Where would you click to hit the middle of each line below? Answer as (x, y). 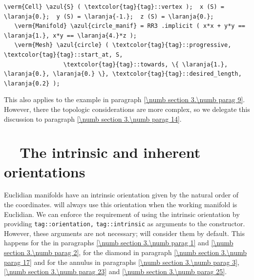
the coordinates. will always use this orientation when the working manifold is (121, 205)
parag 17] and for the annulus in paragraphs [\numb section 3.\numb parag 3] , (122, 262)
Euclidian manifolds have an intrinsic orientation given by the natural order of (121, 195)
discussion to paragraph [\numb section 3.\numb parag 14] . (93, 118)
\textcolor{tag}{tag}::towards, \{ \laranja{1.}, (146, 64)
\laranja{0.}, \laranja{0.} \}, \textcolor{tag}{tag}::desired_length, (123, 74)
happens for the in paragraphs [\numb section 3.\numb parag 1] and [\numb (119, 243)
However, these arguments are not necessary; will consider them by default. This (124, 233)
